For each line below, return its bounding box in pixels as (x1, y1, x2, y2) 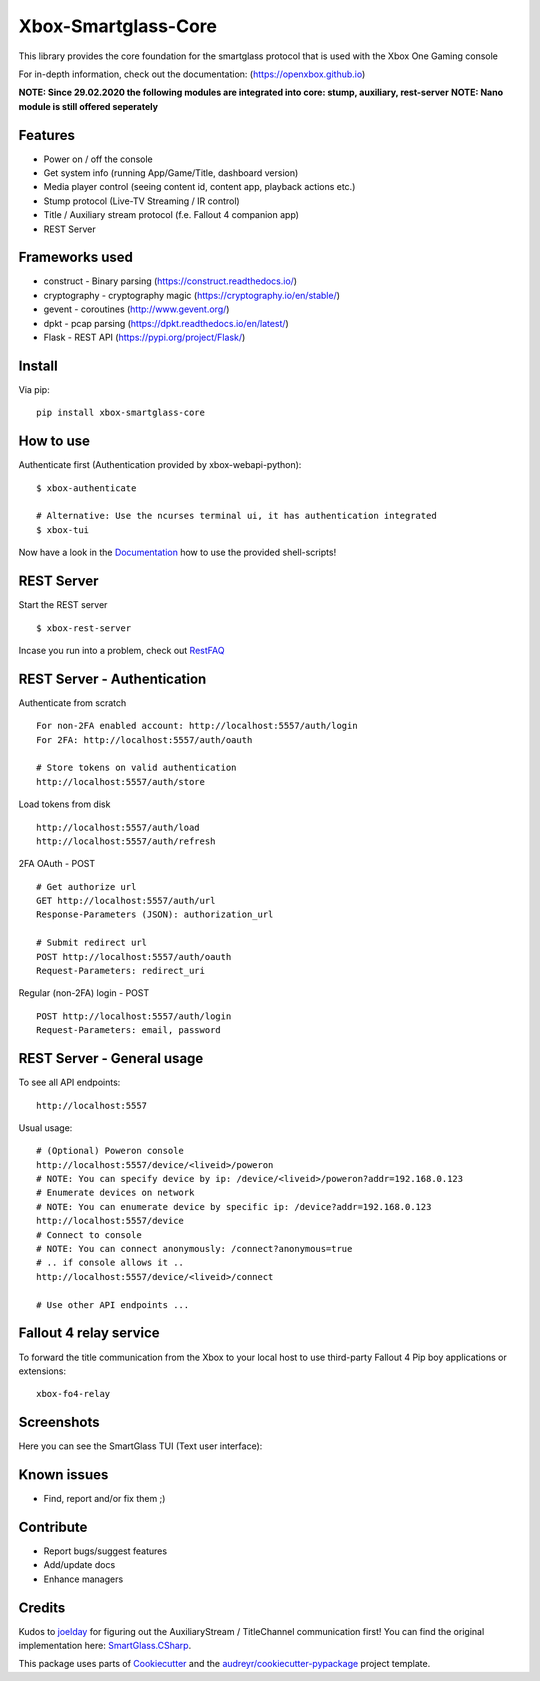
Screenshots (18, 1414, 100, 1431)
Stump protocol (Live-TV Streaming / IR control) (43, 195, 240, 207)
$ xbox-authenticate (36, 482, 137, 494)
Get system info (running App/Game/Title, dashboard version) (43, 167, 299, 179)
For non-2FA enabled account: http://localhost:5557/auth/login (36, 720, 359, 732)
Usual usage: (18, 1121, 73, 1134)
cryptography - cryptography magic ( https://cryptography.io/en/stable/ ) (43, 289, 340, 301)
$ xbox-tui (36, 524, 90, 535)
